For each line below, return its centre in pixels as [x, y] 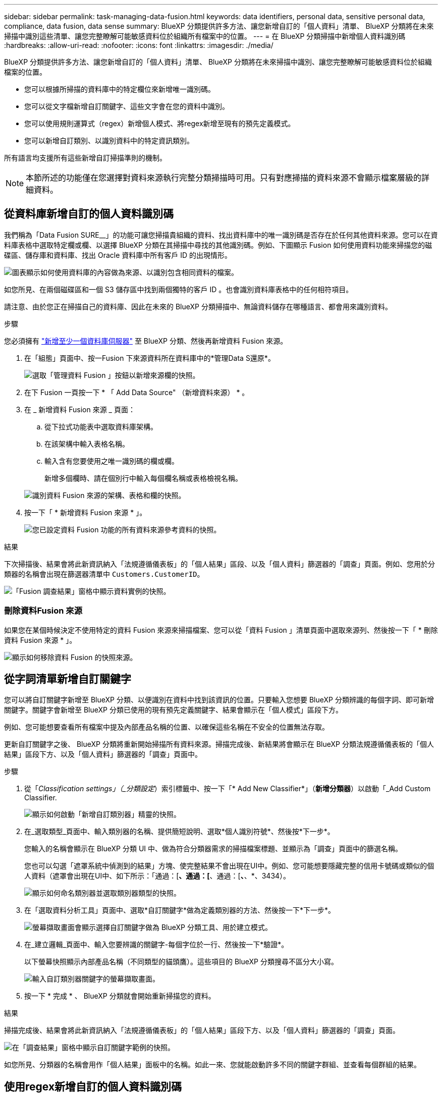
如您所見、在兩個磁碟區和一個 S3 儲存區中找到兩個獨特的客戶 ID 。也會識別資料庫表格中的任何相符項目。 [179, 289]
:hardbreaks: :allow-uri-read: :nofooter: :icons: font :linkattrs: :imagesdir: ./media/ [139, 45]
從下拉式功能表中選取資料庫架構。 [101, 426]
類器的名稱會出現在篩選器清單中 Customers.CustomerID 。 [104, 574]
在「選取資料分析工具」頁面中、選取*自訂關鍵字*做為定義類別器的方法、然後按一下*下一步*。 [180, 910]
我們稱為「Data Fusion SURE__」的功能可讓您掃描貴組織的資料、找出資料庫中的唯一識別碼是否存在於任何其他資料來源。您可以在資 [221, 235]
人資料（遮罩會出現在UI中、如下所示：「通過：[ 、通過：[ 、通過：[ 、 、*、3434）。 [157, 876]
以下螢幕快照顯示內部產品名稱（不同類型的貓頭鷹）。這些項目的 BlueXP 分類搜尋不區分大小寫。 [181, 962]
